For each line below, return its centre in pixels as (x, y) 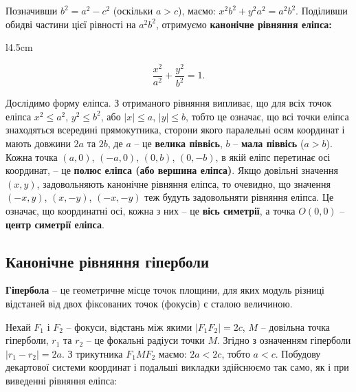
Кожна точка (32, 156)
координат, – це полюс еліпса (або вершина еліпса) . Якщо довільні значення (172, 170)
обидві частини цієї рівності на (71, 24)
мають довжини (38, 143)
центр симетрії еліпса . (55, 224)
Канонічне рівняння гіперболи (108, 261)
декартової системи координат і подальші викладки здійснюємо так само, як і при (177, 367)
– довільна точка (296, 326)
